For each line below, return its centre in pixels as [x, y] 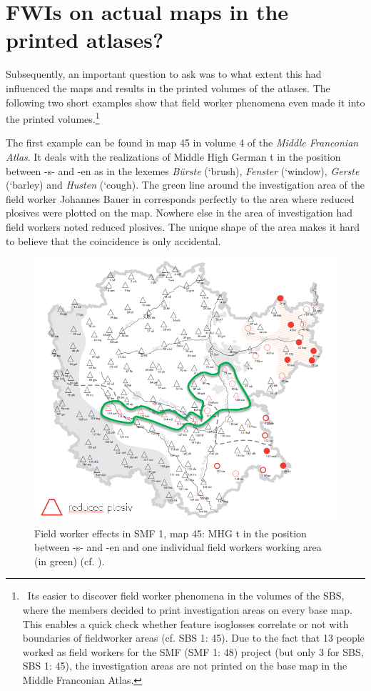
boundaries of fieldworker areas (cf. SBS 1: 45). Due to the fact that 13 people [193, 638]
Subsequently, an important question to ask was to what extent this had [164, 74]
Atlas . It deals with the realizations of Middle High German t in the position [173, 156]
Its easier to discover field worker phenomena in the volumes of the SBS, [186, 596]
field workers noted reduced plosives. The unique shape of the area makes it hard [183, 226]
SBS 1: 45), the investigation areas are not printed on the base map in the [185, 666]
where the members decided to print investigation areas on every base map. [187, 609]
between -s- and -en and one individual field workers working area [178, 547]
